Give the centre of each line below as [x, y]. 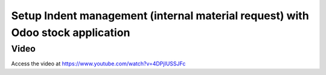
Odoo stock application [71, 32]
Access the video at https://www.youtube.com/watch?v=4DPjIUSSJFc [98, 64]
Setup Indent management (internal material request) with [160, 16]
